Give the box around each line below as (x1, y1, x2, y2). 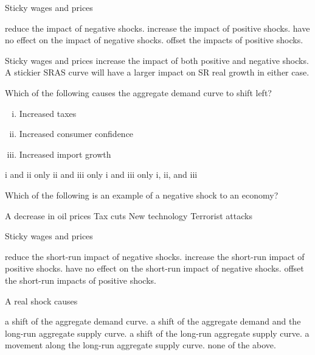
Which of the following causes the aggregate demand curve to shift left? (5, 86, 272, 99)
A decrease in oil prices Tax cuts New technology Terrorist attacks (5, 209, 252, 222)
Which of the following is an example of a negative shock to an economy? (5, 188, 279, 201)
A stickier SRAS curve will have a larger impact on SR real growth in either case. (5, 66, 310, 79)
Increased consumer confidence (19, 127, 134, 140)
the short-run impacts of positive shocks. (5, 273, 156, 286)
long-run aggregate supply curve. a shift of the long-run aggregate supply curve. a (5, 326, 310, 339)
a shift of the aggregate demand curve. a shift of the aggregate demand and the (5, 315, 301, 328)
